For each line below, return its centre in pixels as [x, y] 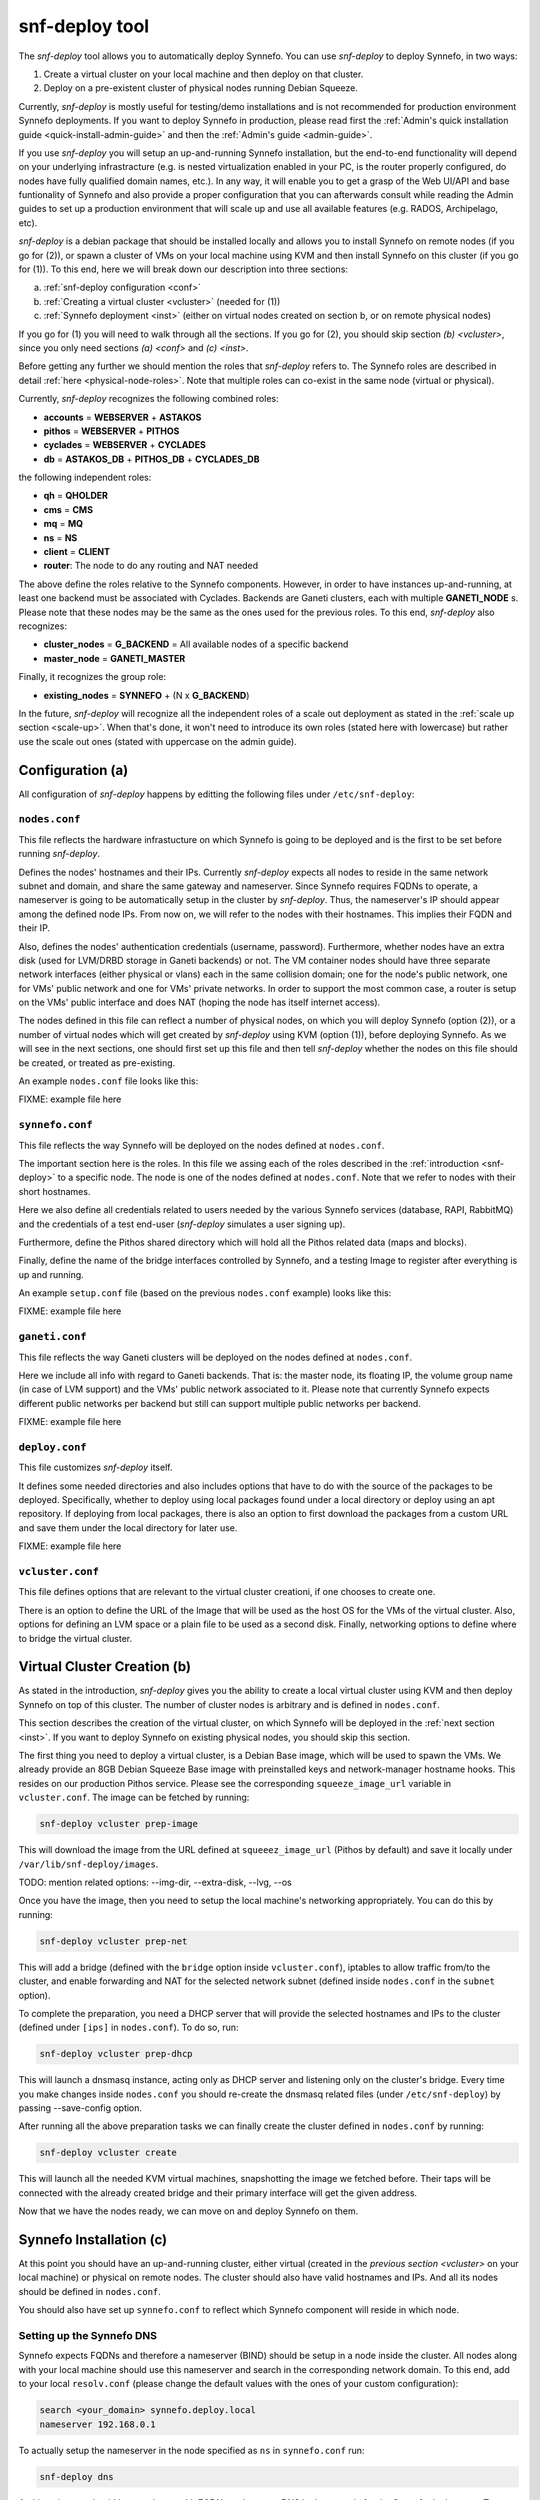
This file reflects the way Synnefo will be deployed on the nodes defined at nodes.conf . [201, 1145]
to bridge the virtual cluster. [75, 1638]
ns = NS [60, 537]
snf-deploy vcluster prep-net [113, 1941]
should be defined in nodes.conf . [90, 2291]
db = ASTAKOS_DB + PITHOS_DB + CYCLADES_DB [151, 459]
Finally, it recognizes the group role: [92, 677]
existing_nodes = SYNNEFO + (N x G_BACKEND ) [146, 695]
